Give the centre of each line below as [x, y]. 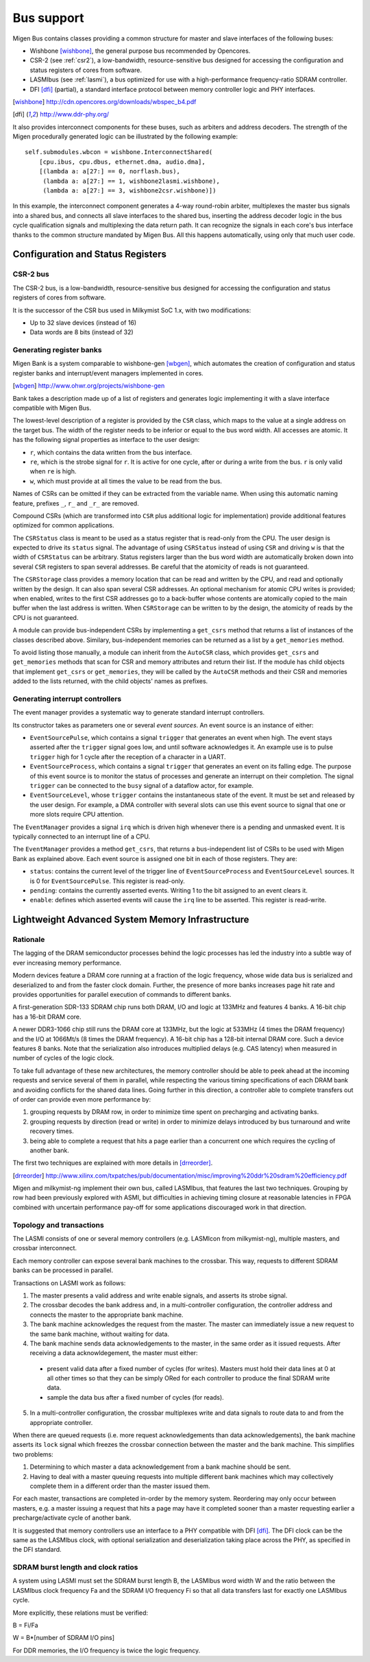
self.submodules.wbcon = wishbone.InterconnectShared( [119, 152]
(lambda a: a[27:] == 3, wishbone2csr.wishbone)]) [129, 191]
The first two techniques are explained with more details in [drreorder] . [113, 1163]
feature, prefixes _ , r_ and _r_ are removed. [76, 503]
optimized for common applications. [63, 525]
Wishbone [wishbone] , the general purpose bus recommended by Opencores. [140, 51]
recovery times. [52, 1131]
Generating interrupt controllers [67, 699]
